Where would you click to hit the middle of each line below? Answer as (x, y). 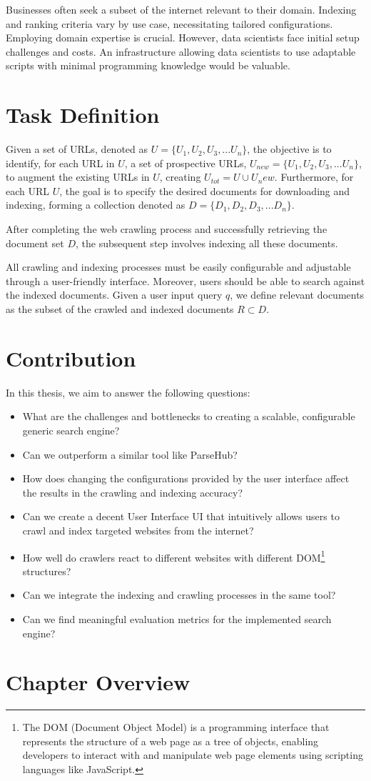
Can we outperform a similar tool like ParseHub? (130, 454)
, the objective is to (289, 149)
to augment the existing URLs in (78, 177)
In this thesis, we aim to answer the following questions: (128, 392)
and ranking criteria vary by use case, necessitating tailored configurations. (169, 23)
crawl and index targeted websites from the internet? (138, 530)
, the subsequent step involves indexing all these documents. (207, 243)
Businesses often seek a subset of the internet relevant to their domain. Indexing (181, 9)
